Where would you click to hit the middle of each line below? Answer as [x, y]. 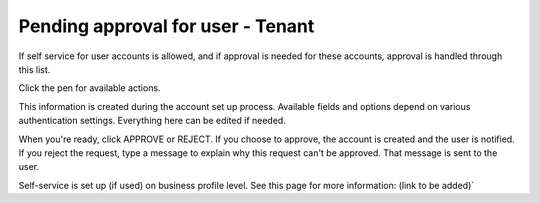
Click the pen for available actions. [89, 88]
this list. [34, 69]
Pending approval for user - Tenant [166, 26]
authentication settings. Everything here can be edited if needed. [152, 121]
